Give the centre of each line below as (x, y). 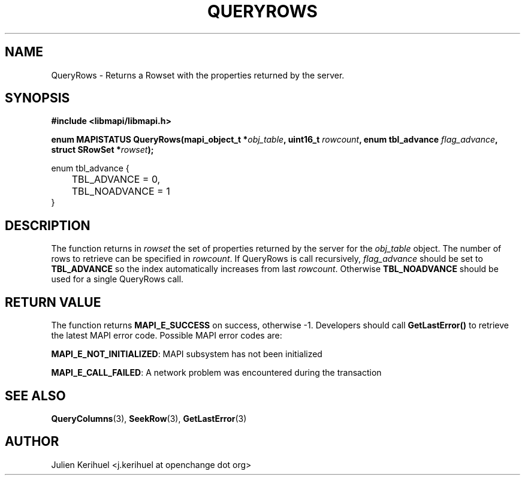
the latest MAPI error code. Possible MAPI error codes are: (167, 336)
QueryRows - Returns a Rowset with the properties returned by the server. (198, 75)
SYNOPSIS (37, 98)
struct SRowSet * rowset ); (102, 150)
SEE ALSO (35, 396)
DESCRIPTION (48, 225)
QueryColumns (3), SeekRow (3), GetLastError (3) (149, 418)
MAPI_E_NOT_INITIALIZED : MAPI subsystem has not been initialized (187, 354)
